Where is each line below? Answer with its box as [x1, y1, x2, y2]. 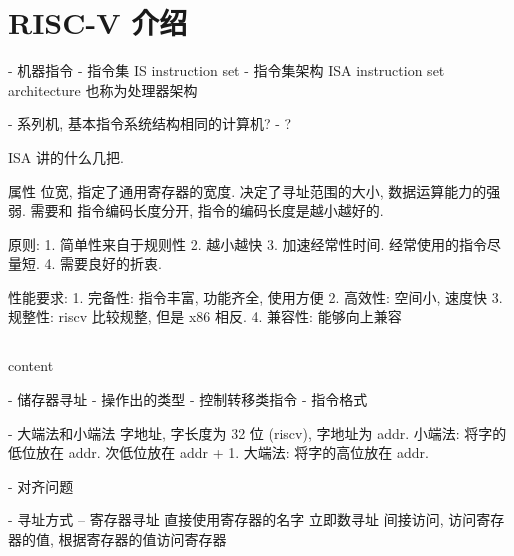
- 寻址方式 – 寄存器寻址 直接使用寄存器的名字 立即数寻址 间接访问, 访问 [8, 509, 477, 530]
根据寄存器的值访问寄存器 [58, 529, 227, 550]
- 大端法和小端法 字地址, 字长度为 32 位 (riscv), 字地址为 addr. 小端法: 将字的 [8, 422, 507, 443]
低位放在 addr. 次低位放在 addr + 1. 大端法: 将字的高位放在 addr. [8, 442, 429, 463]
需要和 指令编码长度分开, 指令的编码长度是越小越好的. [30, 200, 384, 221]
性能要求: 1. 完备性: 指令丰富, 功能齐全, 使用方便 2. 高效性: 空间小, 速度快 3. [8, 286, 503, 307]
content [8, 355, 54, 376]
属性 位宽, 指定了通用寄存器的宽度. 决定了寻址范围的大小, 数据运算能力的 [8, 180, 487, 201]
